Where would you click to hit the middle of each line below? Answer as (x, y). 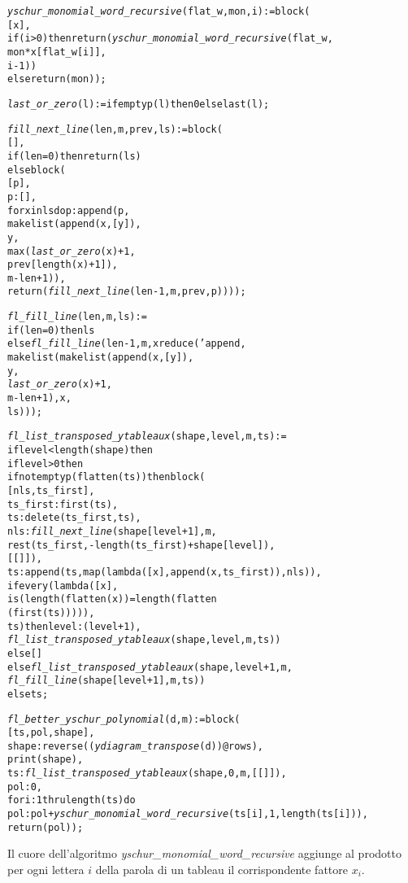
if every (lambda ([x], (63, 586)
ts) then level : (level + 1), (74, 626)
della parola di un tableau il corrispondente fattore (221, 869)
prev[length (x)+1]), (63, 265)
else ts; (28, 694)
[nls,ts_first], (51, 491)
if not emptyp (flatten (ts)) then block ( (106, 477)
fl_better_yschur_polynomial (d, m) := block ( (124, 719)
